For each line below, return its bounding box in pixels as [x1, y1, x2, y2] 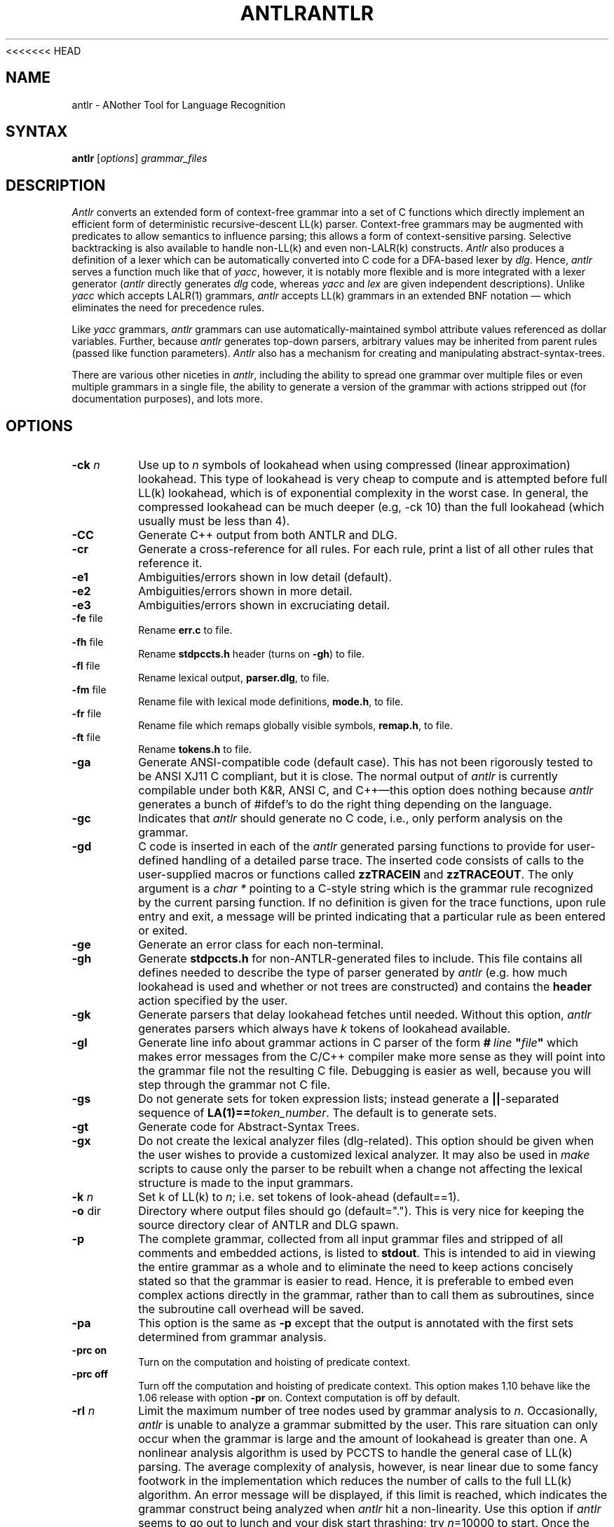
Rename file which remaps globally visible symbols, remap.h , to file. [138, 719, 453, 732]
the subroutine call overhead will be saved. [138, 1302, 364, 1317]
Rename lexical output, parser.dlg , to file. [138, 672, 329, 684]
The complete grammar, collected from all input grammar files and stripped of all [138, 1232, 564, 1247]
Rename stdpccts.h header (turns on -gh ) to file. [138, 648, 364, 660]
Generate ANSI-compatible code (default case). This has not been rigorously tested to [138, 755, 593, 770]
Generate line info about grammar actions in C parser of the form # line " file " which [138, 1036, 579, 1050]
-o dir [71, 1204, 102, 1219]
